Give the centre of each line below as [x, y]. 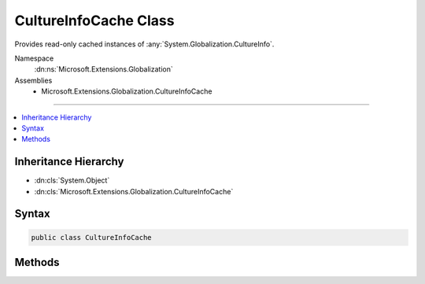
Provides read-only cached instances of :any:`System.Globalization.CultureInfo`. [144, 44]
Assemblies [33, 80]
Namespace [34, 58]
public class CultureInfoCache [92, 237]
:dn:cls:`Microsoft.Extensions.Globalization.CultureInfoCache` [134, 191]
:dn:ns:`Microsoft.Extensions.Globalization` [103, 69]
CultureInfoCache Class [94, 20]
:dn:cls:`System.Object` [72, 180]
